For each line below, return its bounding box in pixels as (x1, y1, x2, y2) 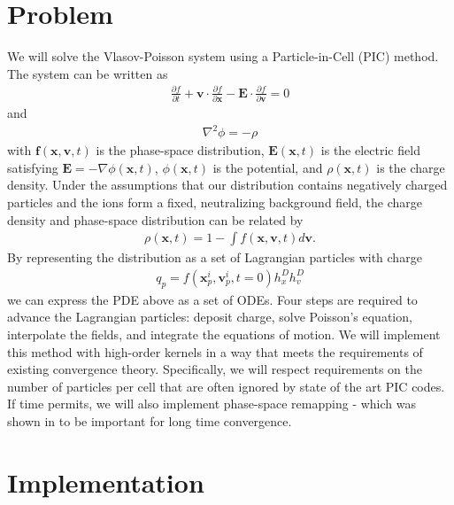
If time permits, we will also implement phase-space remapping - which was (7, 394, 416, 413)
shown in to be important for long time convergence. (7, 411, 292, 430)
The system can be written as (7, 64, 168, 82)
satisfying (7, 158, 58, 176)
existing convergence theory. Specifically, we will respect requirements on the (7, 360, 423, 378)
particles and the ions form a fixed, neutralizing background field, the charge (7, 193, 422, 212)
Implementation (7, 463, 204, 500)
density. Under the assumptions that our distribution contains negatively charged (7, 175, 448, 194)
